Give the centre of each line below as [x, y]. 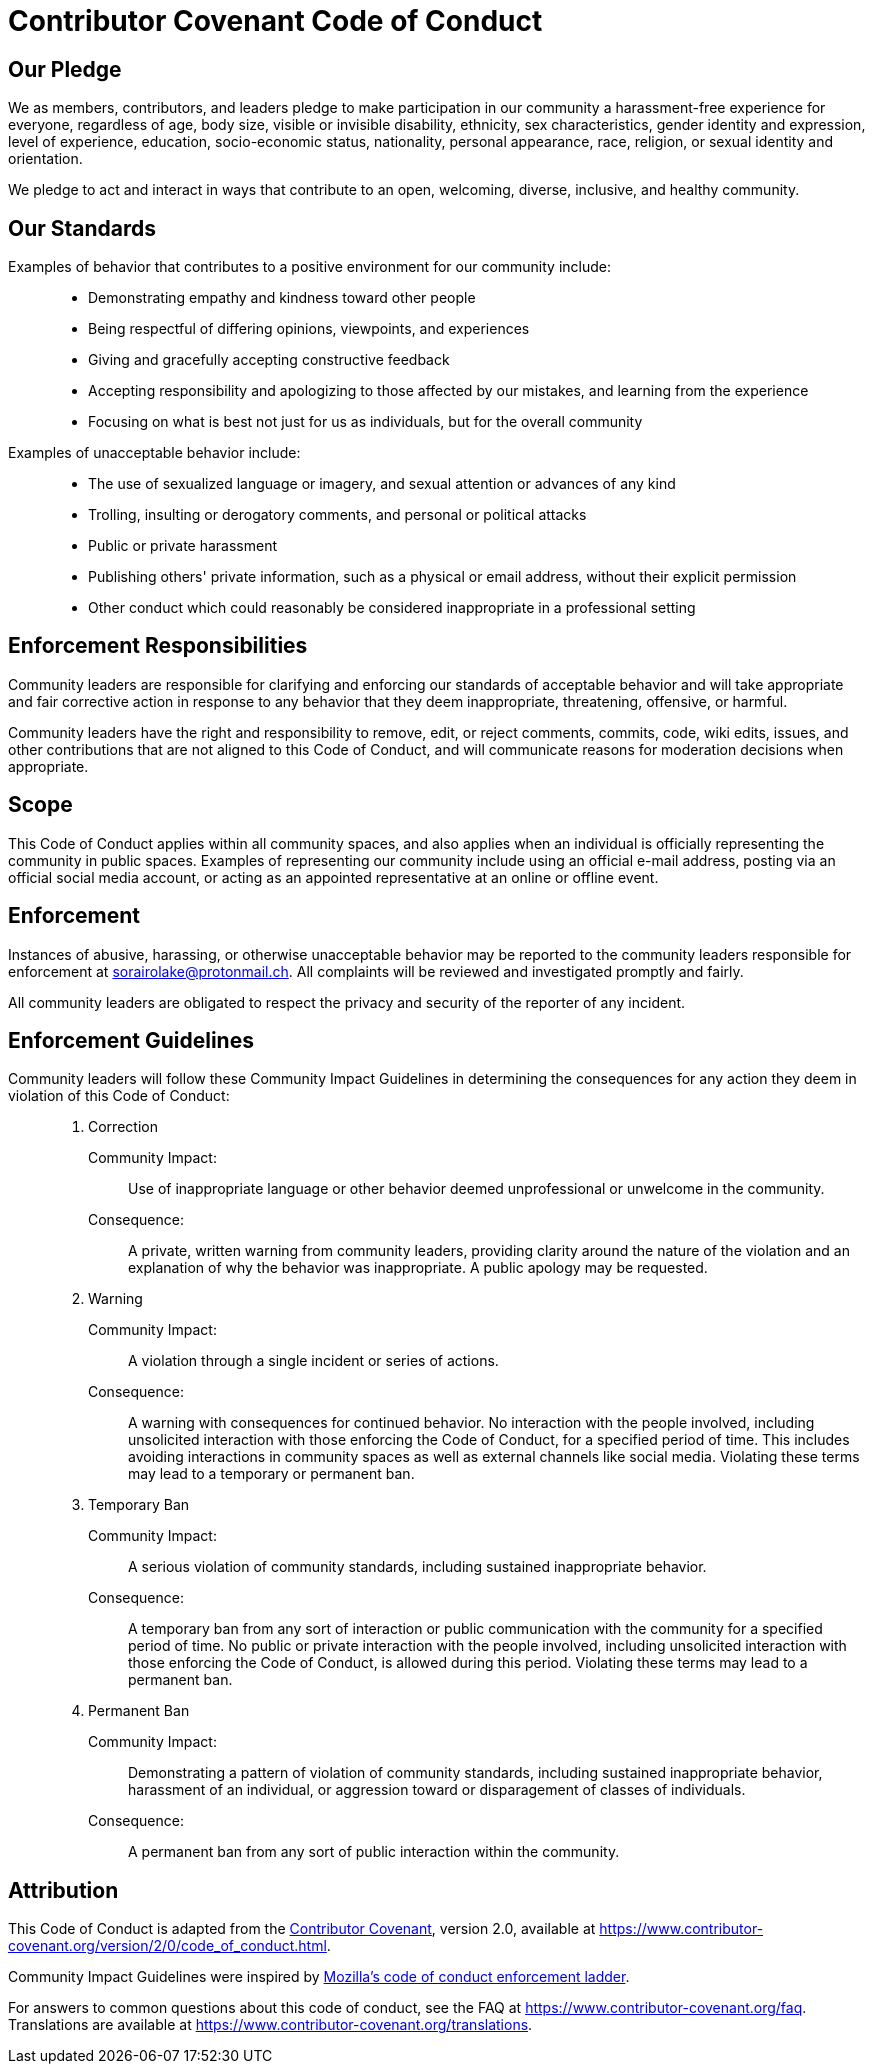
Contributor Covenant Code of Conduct [275, 21]
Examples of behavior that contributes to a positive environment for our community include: [310, 267]
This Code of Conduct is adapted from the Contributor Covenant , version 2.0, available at [302, 1929]
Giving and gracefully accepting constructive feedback [269, 360]
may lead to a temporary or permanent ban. [271, 1474]
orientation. [45, 159]
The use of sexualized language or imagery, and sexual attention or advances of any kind [382, 484]
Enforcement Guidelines [131, 1040]
